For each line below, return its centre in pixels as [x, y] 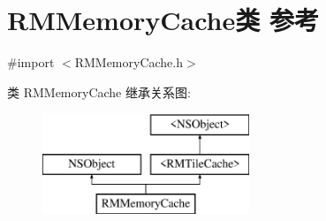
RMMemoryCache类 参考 [163, 20]
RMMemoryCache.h [129, 62]
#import [31, 62]
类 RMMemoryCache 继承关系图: [99, 91]
